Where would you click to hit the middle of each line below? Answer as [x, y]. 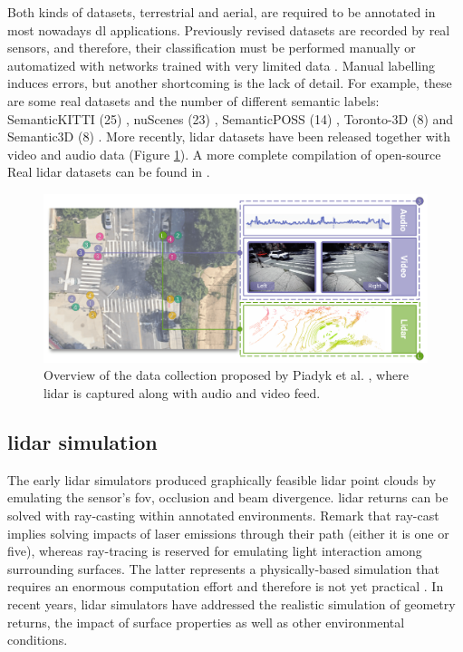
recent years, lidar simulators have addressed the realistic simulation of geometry [231, 603]
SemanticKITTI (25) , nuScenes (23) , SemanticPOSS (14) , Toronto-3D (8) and [231, 118]
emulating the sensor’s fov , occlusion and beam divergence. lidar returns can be [228, 497]
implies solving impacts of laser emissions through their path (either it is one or [228, 533]
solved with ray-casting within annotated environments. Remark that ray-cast [223, 516]
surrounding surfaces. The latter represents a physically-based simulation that [223, 568]
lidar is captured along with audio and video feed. [182, 393]
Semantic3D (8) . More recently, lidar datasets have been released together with [229, 136]
